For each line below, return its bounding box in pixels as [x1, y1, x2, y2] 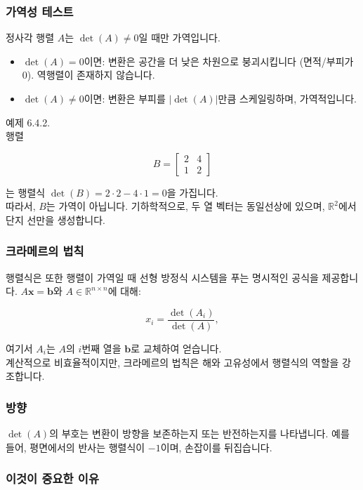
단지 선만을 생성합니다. [6, 212, 106, 227]
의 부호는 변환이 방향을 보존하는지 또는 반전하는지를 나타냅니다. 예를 [49, 426, 350, 441]
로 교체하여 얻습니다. [131, 341, 222, 356]
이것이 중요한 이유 [6, 470, 99, 487]
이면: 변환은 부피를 [84, 91, 166, 105]
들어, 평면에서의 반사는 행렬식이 [6, 439, 145, 454]
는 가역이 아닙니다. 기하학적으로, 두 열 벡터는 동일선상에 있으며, [46, 199, 325, 213]
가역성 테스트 [6, 2, 74, 20]
